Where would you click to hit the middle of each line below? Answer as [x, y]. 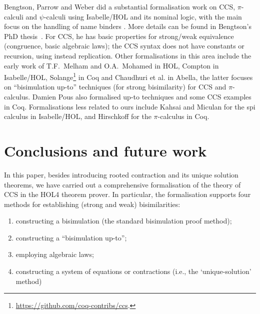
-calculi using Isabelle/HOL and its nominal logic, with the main [143, 16]
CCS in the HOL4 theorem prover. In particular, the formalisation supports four [127, 194]
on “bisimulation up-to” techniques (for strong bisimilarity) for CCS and [115, 87]
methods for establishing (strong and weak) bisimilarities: [92, 204]
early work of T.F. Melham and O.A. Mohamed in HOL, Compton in [111, 65]
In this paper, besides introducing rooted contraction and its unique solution [121, 174]
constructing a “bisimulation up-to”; [71, 237]
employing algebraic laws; [55, 254]
